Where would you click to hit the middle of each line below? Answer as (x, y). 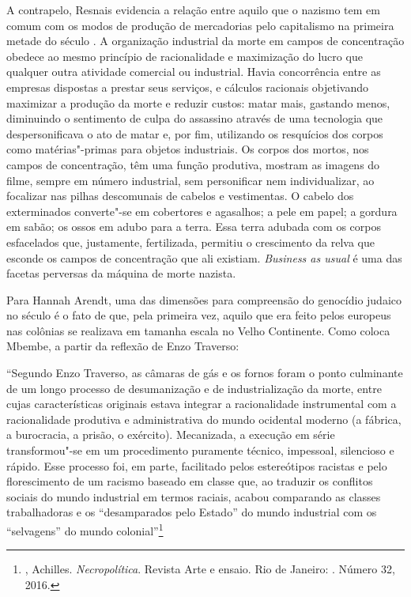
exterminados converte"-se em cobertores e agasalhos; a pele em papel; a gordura (202, 211)
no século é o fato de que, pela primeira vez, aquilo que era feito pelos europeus (199, 315)
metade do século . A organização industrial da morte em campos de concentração (205, 41)
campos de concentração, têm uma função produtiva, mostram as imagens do (193, 164)
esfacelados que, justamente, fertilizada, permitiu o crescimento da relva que (190, 242)
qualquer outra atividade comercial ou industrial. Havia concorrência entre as (194, 72)
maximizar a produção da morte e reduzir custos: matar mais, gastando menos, (198, 102)
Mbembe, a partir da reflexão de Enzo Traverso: (123, 346)
